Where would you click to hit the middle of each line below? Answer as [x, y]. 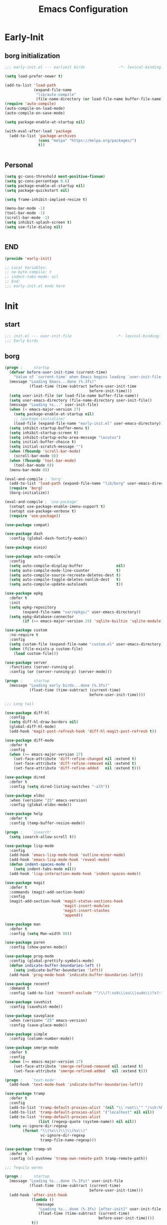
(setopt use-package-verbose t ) [43, 511]
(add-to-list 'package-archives [43, 136]
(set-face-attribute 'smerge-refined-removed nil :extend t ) [78, 1066]
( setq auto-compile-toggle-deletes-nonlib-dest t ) [65, 580]
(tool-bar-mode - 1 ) [25, 213]
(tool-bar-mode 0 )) [34, 465]
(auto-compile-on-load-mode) [35, 108]
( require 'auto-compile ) [30, 104]
